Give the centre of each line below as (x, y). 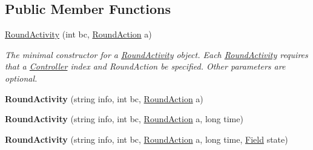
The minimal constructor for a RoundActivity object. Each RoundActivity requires (156, 54)
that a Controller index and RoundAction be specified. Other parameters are (145, 66)
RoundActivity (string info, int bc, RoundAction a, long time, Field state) (147, 139)
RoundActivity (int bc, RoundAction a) (78, 34)
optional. (21, 78)
